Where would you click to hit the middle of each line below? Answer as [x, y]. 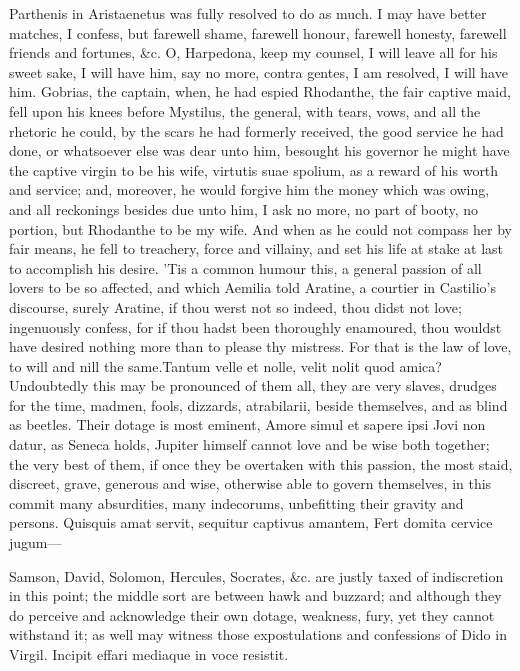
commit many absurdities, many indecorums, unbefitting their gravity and [236, 502]
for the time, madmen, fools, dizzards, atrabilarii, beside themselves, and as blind [258, 404]
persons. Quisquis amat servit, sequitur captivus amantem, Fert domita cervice [251, 522]
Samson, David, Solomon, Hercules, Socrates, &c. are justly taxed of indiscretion [256, 575]
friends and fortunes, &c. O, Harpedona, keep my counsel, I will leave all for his [253, 52]
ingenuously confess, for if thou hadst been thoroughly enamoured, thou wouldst [255, 326]
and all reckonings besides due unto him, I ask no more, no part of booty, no [244, 208]
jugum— [35, 542]
